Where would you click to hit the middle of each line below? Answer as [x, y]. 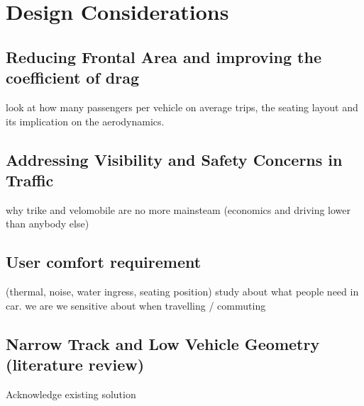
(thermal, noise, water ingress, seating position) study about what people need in [182, 292]
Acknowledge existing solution [71, 394]
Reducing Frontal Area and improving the [164, 56]
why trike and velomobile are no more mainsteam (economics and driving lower [178, 209]
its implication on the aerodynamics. [85, 121]
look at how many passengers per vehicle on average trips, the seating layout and [182, 107]
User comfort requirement [104, 262]
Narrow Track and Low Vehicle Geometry [163, 343]
